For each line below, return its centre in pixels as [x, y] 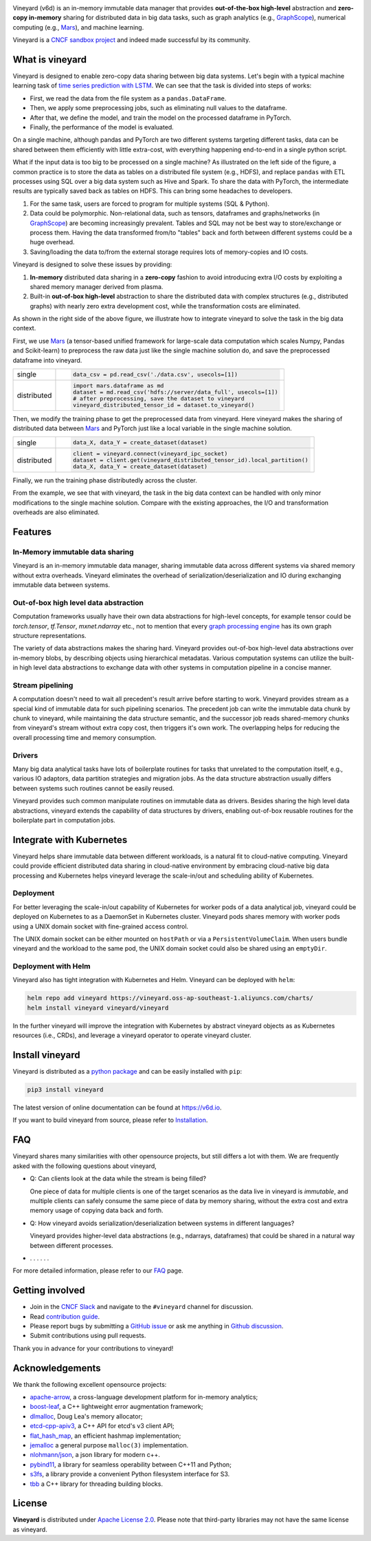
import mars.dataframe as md [118, 385]
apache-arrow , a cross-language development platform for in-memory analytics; [144, 1397]
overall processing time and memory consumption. [85, 737]
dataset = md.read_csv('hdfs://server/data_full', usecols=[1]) [175, 392]
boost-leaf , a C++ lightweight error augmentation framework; [116, 1407]
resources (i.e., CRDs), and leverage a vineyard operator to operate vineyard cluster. [132, 1035]
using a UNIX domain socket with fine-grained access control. [101, 926]
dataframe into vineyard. [47, 360]
